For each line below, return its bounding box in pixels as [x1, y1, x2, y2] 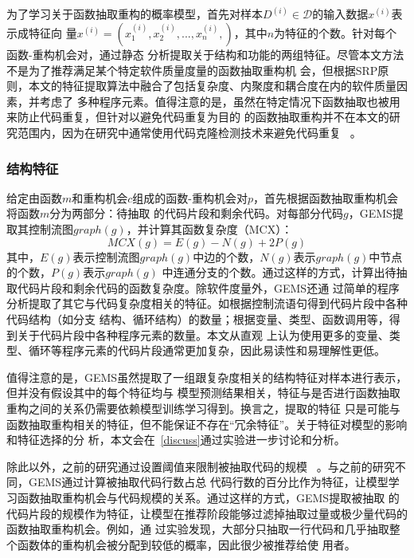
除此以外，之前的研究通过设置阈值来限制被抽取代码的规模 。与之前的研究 [6, 458, 395, 474]
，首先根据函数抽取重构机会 [253, 189, 399, 206]
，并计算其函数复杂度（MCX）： [126, 221, 293, 237]
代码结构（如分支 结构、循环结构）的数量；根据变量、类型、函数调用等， [6, 310, 389, 327]
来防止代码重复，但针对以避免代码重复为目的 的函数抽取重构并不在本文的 [6, 108, 389, 125]
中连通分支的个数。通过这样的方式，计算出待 [162, 264, 396, 281]
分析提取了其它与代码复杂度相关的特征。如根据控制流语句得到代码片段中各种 [6, 295, 408, 312]
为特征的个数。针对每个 [274, 25, 397, 41]
